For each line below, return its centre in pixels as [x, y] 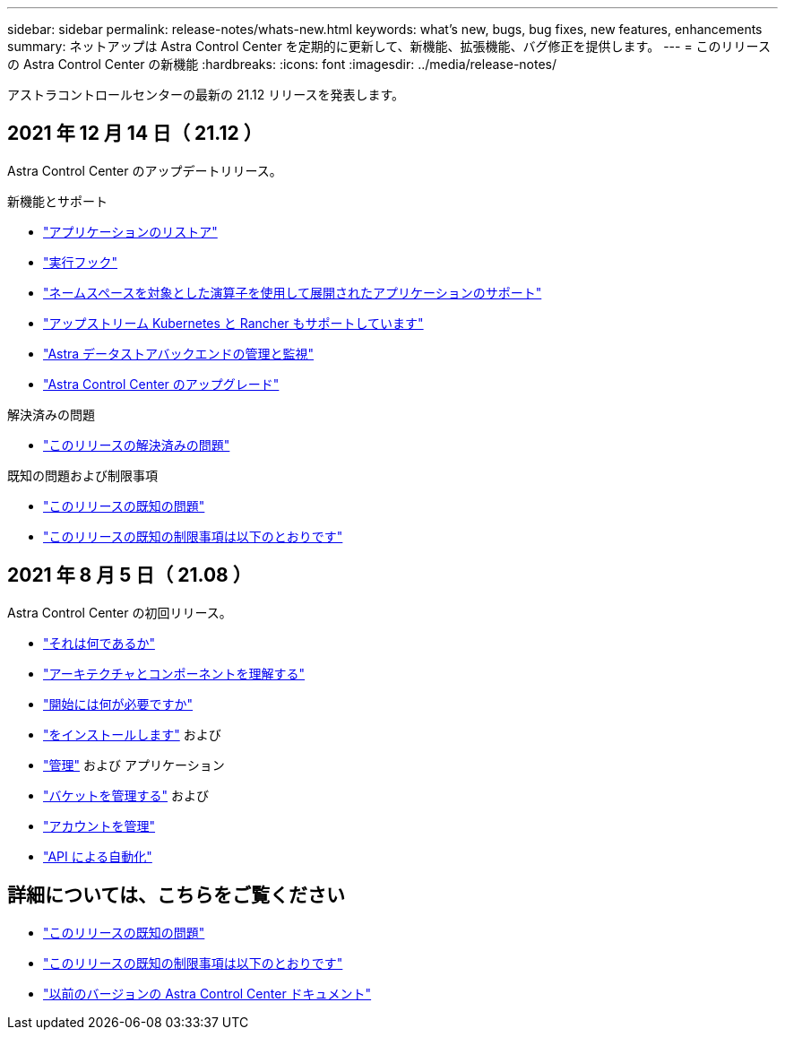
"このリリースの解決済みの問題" [137, 445]
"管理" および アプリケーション [134, 765]
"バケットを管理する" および [126, 795]
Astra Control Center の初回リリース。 [120, 612]
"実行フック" [81, 262]
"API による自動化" [98, 856]
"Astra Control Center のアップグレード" [161, 384]
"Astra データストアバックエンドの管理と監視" [179, 353]
